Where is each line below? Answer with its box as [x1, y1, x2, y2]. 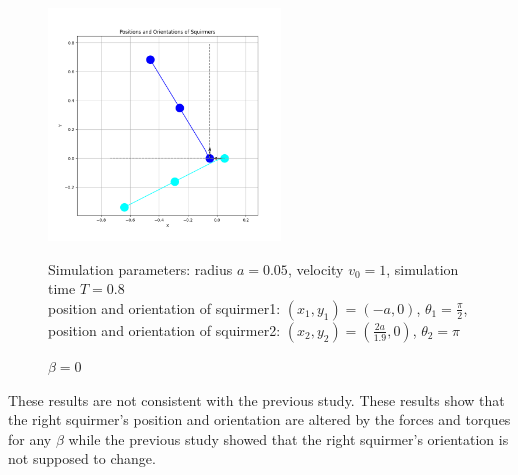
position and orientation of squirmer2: [48, 319, 281, 340]
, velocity [287, 258, 344, 279]
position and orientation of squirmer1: [48, 297, 281, 318]
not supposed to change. [8, 448, 156, 469]
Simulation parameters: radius [48, 258, 233, 279]
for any [8, 428, 52, 449]
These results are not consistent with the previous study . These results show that [8, 389, 505, 410]
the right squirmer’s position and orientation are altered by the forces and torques [8, 409, 511, 430]
